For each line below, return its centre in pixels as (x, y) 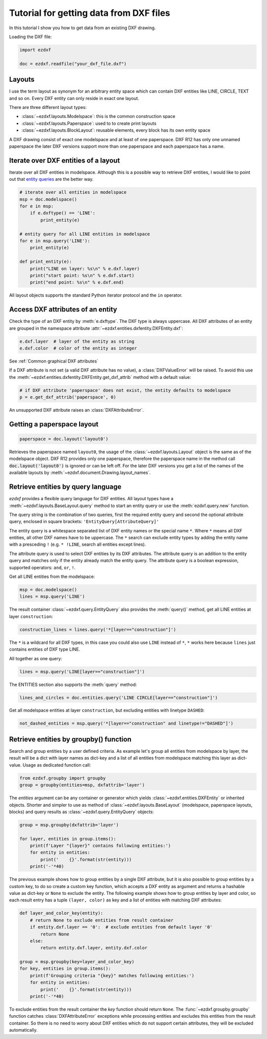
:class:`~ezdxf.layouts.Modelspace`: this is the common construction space (98, 116)
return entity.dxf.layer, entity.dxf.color (94, 948)
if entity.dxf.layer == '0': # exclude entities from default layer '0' (121, 927)
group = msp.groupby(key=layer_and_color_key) (77, 962)
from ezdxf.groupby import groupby (63, 778)
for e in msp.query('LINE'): (55, 241)
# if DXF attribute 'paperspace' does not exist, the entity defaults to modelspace (125, 390)
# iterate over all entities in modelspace (73, 192)
